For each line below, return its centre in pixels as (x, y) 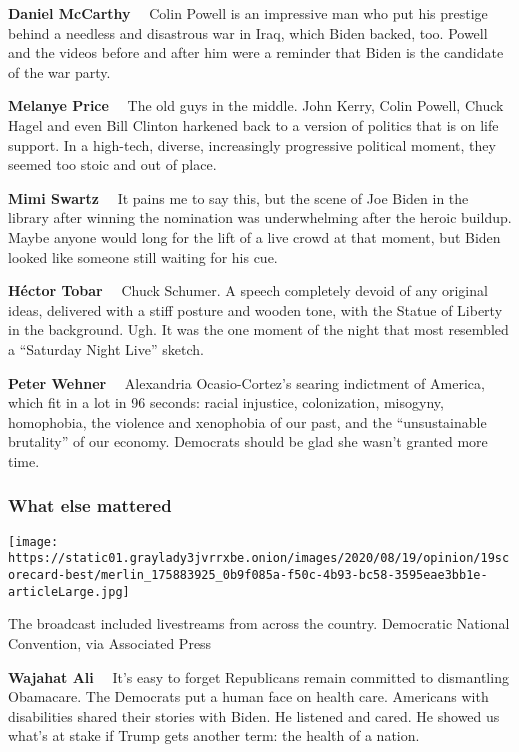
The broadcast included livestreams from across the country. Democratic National (259, 623)
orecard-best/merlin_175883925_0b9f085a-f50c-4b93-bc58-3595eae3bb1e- (248, 575)
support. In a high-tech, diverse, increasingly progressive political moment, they (252, 144)
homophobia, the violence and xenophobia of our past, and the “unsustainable (247, 421)
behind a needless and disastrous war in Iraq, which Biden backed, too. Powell (248, 32)
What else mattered (90, 505)
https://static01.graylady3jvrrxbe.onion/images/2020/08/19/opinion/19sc (259, 558)
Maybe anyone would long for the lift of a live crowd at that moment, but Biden (254, 236)
